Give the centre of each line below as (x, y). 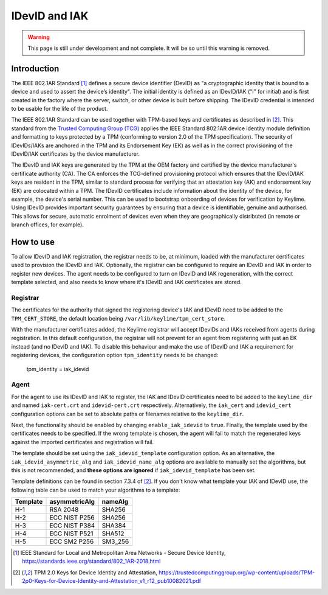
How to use (33, 242)
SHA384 (114, 526)
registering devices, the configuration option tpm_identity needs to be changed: (115, 355)
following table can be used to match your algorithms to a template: (96, 490)
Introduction (35, 68)
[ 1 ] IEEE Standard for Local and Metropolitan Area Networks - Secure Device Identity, (119, 553)
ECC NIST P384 (72, 526)
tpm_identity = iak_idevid (58, 369)
